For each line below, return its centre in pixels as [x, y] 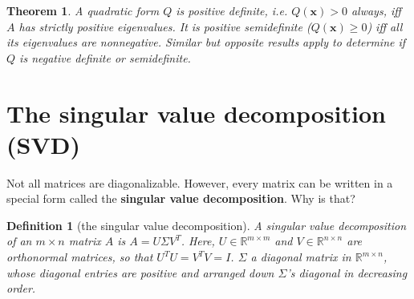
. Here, [198, 241]
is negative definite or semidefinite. [105, 57]
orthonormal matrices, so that [80, 257]
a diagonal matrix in [301, 257]
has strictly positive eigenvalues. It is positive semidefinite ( [165, 26]
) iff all [385, 26]
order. [21, 288]
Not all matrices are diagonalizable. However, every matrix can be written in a [200, 182]
